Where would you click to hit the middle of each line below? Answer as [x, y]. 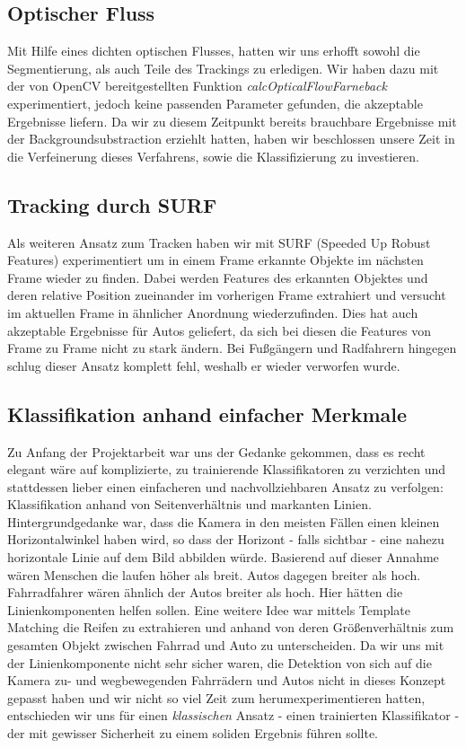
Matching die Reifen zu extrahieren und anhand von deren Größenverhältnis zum [231, 627]
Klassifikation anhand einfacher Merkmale [207, 414]
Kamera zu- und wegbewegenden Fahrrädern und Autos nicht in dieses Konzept [227, 680]
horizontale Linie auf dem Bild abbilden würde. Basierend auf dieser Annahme [223, 557]
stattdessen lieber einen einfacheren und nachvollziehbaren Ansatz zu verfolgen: [225, 486]
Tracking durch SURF [112, 204]
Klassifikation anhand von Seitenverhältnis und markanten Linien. [189, 504]
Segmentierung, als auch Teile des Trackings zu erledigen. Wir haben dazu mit [223, 68]
